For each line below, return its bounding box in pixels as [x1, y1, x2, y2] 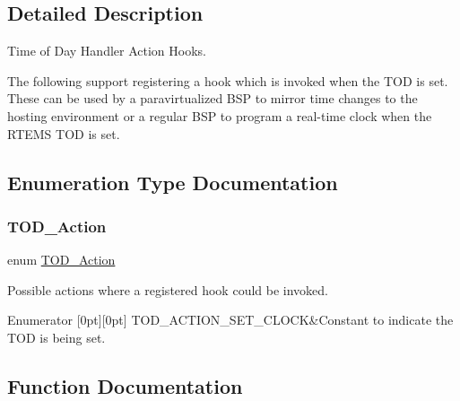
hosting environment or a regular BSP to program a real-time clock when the [7, 106, 432, 125]
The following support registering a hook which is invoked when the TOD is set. [7, 71, 448, 90]
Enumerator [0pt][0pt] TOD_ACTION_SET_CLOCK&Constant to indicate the [7, 310, 454, 329]
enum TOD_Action [7, 250, 116, 269]
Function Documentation [7, 371, 243, 399]
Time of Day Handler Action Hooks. [7, 41, 206, 60]
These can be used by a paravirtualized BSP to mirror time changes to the [7, 89, 418, 108]
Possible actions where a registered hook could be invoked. [7, 280, 328, 299]
